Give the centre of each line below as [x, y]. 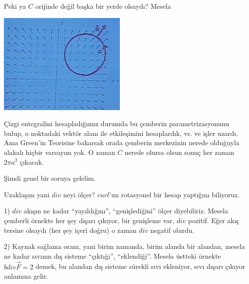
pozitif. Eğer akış [213, 220]
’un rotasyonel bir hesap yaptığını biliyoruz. [174, 194]
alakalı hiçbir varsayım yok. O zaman [60, 152]
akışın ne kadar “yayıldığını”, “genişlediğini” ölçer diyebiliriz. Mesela [126, 211]
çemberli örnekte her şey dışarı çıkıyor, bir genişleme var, [89, 220]
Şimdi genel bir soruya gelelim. [50, 178]
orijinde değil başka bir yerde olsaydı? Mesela [103, 6]
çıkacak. [32, 161]
